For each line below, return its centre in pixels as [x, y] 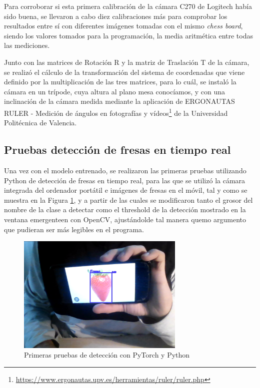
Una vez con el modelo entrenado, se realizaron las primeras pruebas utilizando [125, 170]
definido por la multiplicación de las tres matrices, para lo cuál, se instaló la [120, 82]
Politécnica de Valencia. [40, 123]
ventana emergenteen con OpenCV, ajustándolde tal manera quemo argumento [125, 219]
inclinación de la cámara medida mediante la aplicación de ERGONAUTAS [119, 101]
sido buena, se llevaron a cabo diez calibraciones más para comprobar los [116, 16]
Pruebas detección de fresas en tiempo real [117, 150]
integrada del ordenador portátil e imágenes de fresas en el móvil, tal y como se [126, 190]
